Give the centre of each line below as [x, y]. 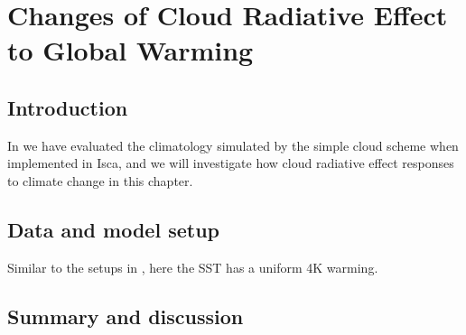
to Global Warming [130, 50]
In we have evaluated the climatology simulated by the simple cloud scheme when [233, 145]
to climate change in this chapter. [100, 180]
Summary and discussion [126, 316]
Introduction [68, 107]
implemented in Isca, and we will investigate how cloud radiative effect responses [231, 163]
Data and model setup [113, 229]
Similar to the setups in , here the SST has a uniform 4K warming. [193, 267]
